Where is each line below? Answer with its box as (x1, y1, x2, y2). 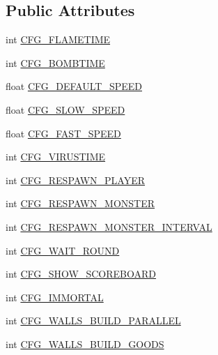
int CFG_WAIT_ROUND (6, 243, 120, 257)
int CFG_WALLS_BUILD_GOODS (6, 336, 164, 351)
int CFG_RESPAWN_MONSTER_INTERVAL (6, 219, 212, 234)
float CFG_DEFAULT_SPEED (6, 79, 142, 93)
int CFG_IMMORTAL (6, 289, 104, 304)
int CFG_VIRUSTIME (6, 149, 106, 164)
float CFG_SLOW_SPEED (6, 102, 125, 116)
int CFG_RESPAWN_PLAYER (6, 172, 146, 187)
